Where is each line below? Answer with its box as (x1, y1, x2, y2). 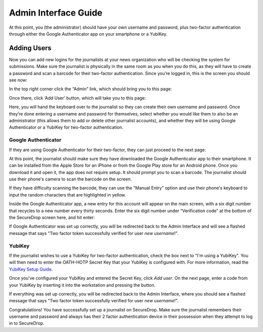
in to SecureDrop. (9, 320, 45, 326)
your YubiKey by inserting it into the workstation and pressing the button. (9, 282, 156, 288)
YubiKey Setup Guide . (9, 266, 53, 272)
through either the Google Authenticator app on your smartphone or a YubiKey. (9, 31, 168, 37)
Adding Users (9, 44, 52, 52)
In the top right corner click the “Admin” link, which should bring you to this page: (9, 86, 172, 92)
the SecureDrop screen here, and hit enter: (9, 215, 95, 220)
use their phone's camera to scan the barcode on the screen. (9, 176, 132, 182)
